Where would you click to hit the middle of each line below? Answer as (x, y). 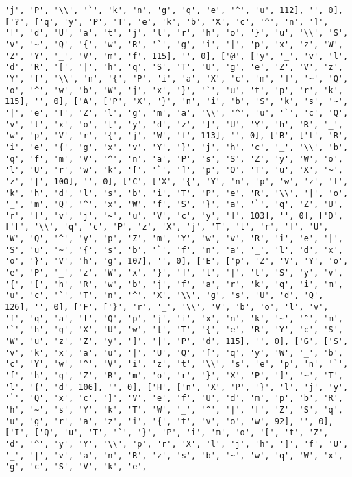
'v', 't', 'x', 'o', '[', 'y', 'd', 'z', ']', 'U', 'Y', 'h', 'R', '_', (174, 124)
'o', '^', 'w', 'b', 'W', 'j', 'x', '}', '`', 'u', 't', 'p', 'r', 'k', (174, 90)
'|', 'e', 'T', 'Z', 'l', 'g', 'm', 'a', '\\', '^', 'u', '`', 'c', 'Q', (177, 113)
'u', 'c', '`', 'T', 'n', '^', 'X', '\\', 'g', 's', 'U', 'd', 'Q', (164, 296)
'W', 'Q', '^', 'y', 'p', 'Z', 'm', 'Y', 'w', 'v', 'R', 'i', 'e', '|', (174, 239)
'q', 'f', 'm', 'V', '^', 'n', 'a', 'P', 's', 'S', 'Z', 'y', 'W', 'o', (174, 159)
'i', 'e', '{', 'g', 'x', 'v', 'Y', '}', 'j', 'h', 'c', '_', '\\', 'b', (177, 147)
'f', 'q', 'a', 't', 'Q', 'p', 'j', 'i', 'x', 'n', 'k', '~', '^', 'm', (174, 318)
